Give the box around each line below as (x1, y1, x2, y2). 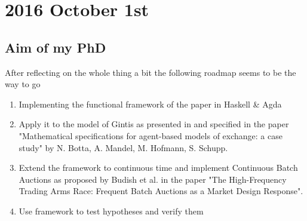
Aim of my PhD (5, 38, 106, 56)
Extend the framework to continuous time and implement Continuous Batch (19, 161, 298, 174)
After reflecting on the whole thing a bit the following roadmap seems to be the (5, 66, 296, 78)
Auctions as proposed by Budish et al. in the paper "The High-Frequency (19, 173, 287, 185)
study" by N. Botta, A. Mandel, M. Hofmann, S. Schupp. (19, 141, 228, 154)
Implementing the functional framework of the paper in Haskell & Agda (19, 97, 282, 110)
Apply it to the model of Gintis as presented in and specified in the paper (19, 118, 289, 130)
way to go (5, 78, 41, 90)
